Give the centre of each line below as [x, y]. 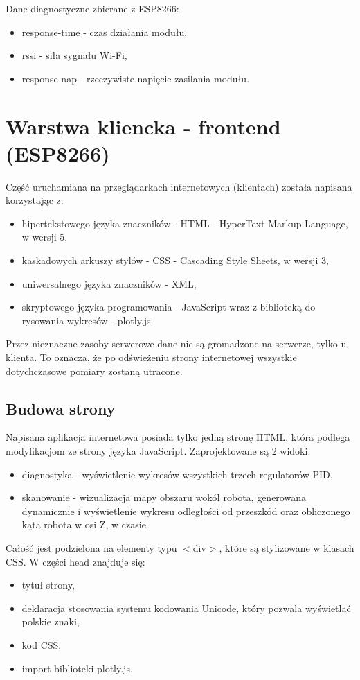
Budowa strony [61, 408]
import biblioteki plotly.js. [77, 668]
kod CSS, [42, 644]
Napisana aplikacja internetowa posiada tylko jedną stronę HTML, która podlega [178, 437]
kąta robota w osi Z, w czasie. [85, 524]
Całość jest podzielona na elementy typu [91, 547]
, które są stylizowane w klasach [287, 547]
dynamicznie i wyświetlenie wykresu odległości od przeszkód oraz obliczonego [186, 511]
